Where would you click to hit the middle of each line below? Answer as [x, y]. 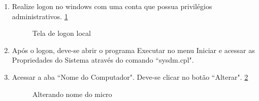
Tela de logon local [61, 33]
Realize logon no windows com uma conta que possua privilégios [112, 6]
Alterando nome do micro [72, 94]
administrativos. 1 [40, 16]
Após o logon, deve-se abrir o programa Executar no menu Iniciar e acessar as [133, 50]
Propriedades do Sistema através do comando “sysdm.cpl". [103, 60]
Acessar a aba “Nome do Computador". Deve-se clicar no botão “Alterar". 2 [130, 77]
